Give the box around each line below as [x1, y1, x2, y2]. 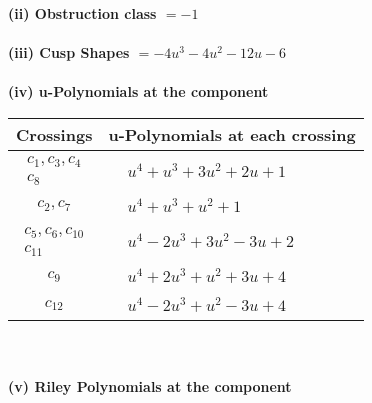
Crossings [16, 122, 93, 146]
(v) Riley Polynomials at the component [8, 375, 292, 396]
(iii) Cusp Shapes [8, 42, 130, 63]
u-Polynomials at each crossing [108, 122, 356, 146]
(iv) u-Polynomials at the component [8, 81, 269, 102]
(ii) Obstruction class [8, 3, 157, 23]
